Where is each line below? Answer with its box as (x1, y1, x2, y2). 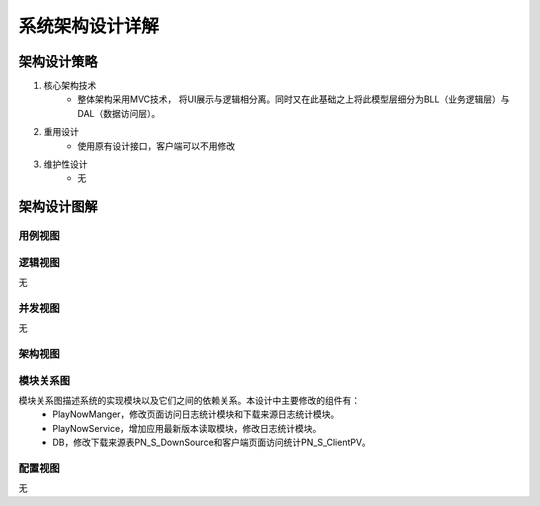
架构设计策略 (18, 53, 98, 70)
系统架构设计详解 (18, 15, 160, 37)
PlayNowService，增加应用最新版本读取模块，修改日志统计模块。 (52, 422, 322, 434)
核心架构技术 (43, 80, 97, 92)
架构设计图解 (18, 198, 98, 215)
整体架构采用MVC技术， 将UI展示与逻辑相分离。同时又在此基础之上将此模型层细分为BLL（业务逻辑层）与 (77, 93, 510, 105)
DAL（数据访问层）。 (77, 107, 161, 119)
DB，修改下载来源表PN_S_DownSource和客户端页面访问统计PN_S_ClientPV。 (52, 436, 372, 449)
